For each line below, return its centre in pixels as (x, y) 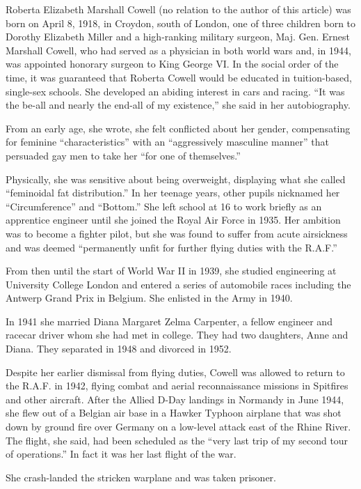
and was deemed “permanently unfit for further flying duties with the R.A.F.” (171, 247)
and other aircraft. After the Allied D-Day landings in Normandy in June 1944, (175, 399)
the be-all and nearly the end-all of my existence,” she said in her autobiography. (178, 105)
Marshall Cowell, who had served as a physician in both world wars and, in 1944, (178, 50)
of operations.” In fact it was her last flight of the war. (121, 454)
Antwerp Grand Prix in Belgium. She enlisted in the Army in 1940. (149, 298)
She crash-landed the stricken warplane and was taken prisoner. (141, 477)
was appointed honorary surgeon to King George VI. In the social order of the (172, 64)
